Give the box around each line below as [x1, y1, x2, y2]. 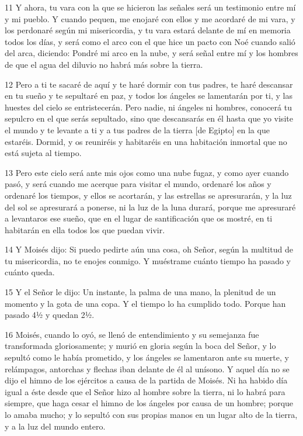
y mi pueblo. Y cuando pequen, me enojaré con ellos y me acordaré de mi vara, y [5, 12, 295, 25]
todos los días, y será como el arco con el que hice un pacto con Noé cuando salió [5, 35, 295, 47]
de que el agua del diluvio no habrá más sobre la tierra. [5, 58, 203, 70]
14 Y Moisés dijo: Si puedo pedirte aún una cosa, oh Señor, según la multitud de [5, 243, 293, 255]
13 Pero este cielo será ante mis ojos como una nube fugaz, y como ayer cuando [5, 166, 289, 178]
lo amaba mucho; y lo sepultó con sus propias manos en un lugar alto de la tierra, [5, 409, 298, 420]
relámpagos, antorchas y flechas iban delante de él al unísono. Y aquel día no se [5, 362, 290, 375]
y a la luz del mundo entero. [5, 420, 106, 432]
